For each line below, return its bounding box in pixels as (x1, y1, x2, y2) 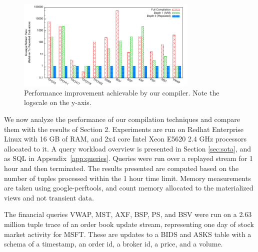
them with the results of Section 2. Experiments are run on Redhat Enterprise (4, 123, 244, 134)
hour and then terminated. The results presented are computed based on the (4, 162, 239, 173)
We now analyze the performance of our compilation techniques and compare (4, 113, 240, 124)
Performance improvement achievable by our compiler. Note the (24, 87, 219, 97)
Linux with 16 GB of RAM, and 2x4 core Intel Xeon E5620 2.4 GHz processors (4, 133, 247, 144)
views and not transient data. (4, 192, 94, 202)
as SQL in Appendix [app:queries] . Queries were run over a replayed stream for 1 (4, 153, 253, 163)
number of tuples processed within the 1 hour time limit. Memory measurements (4, 172, 251, 183)
